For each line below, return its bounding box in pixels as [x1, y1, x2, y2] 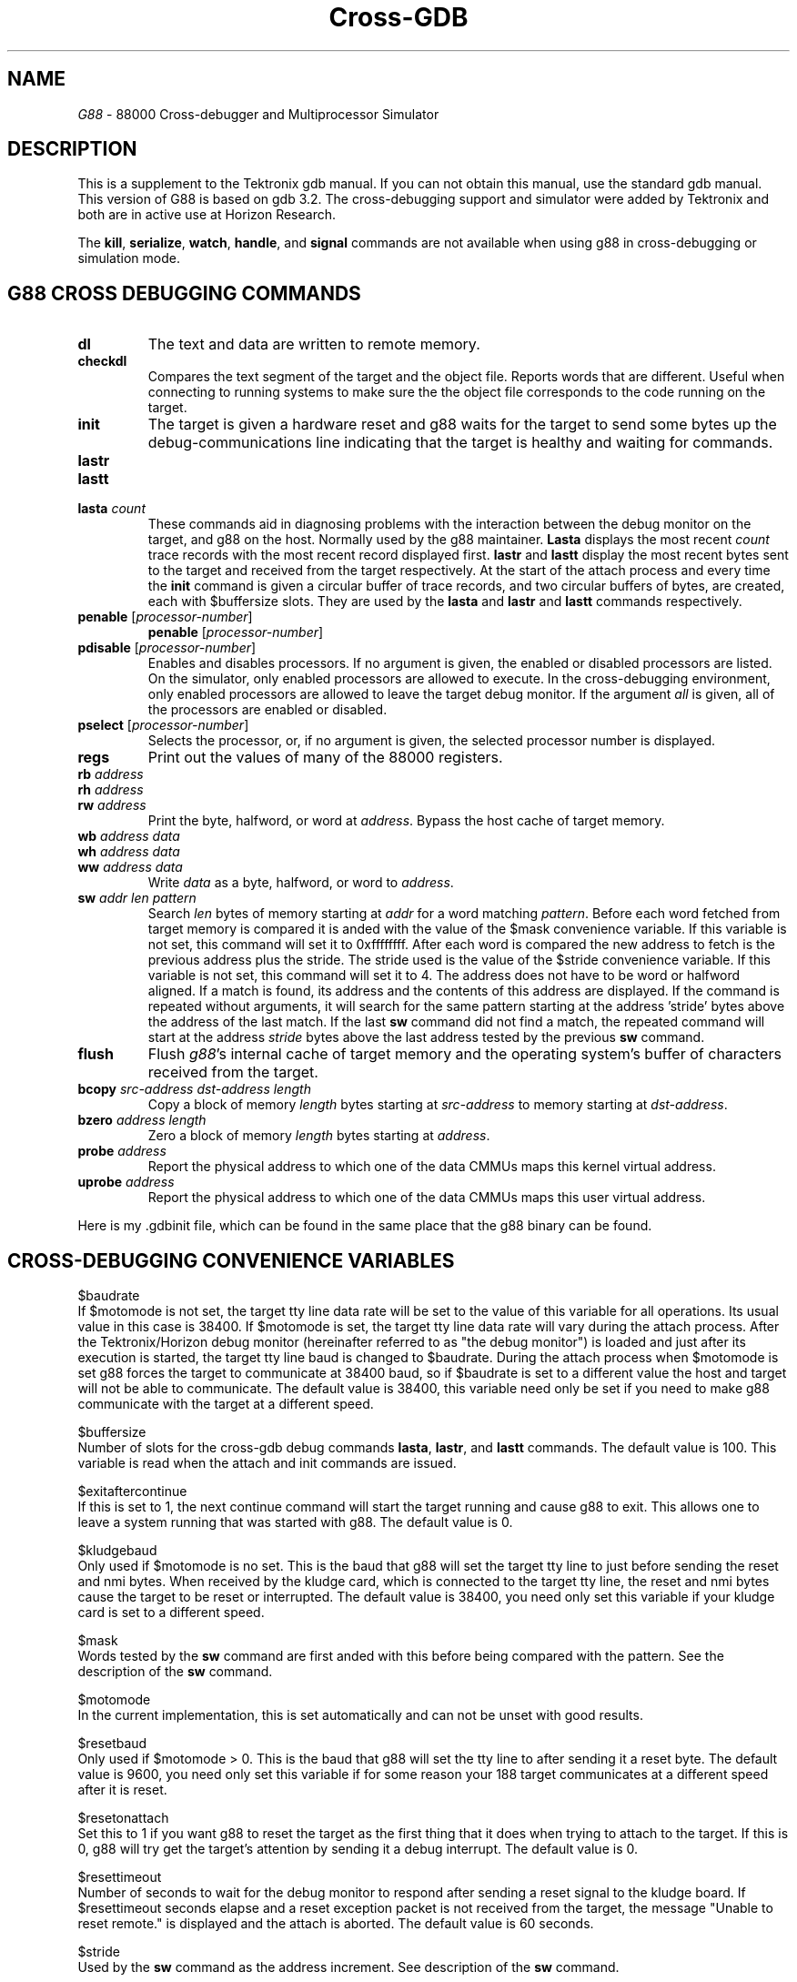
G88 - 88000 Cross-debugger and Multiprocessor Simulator [77, 106, 439, 122]
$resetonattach [77, 1810, 169, 1826]
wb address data [77, 828, 180, 844]
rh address [77, 782, 144, 798]
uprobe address [77, 1174, 175, 1190]
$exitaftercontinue [77, 1483, 187, 1500]
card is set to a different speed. [77, 1604, 265, 1621]
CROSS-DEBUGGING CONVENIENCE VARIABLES [7, 1249, 455, 1272]
